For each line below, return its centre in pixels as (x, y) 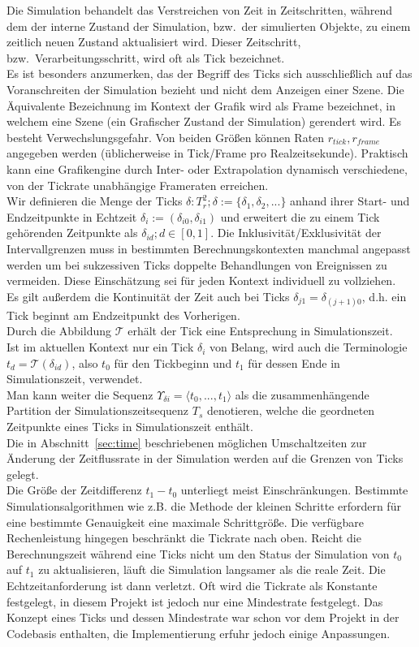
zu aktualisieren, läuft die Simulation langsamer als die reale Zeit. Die (212, 569)
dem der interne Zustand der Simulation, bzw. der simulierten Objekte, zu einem (209, 26)
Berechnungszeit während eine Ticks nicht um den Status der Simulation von (198, 553)
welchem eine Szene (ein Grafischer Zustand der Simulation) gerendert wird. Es (204, 121)
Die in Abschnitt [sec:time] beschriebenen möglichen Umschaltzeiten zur (187, 442)
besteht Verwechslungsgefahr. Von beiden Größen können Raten (166, 137)
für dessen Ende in (294, 362)
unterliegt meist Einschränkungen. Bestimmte (294, 490)
